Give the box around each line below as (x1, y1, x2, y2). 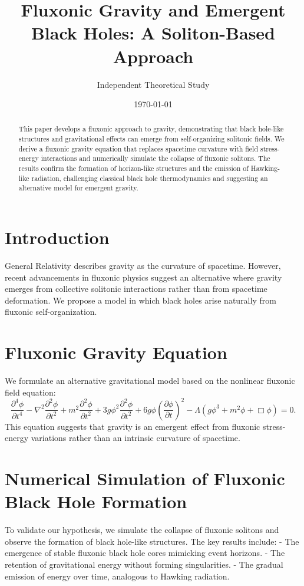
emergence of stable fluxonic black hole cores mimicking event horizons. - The (5, 547, 285, 559)
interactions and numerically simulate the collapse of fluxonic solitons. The (41, 153, 270, 163)
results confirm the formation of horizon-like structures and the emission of (18, 163, 249, 173)
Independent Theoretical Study (97, 78, 210, 90)
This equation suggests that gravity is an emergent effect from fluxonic (5, 420, 260, 432)
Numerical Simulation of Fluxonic (5, 466, 285, 490)
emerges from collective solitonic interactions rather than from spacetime (5, 282, 267, 295)
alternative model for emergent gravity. (18, 183, 138, 193)
